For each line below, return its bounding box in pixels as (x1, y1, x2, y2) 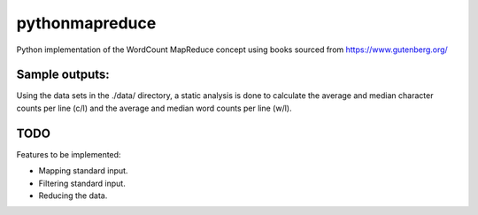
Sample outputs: (16, 67, 110, 82)
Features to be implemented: (16, 149, 121, 159)
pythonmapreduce (16, 13, 157, 33)
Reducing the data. (38, 190, 108, 201)
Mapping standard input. (38, 165, 128, 176)
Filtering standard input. (38, 178, 126, 188)
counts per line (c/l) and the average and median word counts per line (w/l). (16, 103, 292, 113)
